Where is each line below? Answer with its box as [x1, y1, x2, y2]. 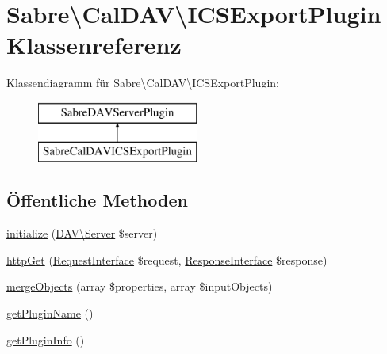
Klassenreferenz [6, 29, 182, 61]
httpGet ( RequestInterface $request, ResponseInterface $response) [6, 251, 328, 268]
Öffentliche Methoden [6, 188, 188, 212]
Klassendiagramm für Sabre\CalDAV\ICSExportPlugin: [6, 74, 279, 91]
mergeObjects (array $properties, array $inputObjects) [6, 278, 273, 295]
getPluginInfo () [6, 331, 85, 348]
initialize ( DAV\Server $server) [6, 225, 158, 242]
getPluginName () [6, 305, 94, 322]
